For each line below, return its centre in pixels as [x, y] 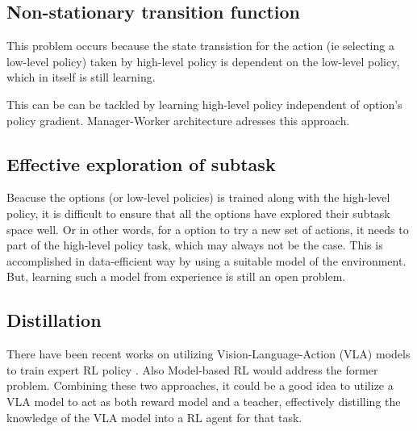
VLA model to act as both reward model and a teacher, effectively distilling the [204, 401]
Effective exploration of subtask [141, 163]
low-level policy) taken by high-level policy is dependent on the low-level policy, [203, 61]
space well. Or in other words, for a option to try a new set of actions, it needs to [208, 229]
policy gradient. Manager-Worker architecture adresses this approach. [178, 120]
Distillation [54, 320]
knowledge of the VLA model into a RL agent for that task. [154, 417]
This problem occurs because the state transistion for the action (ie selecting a [200, 46]
